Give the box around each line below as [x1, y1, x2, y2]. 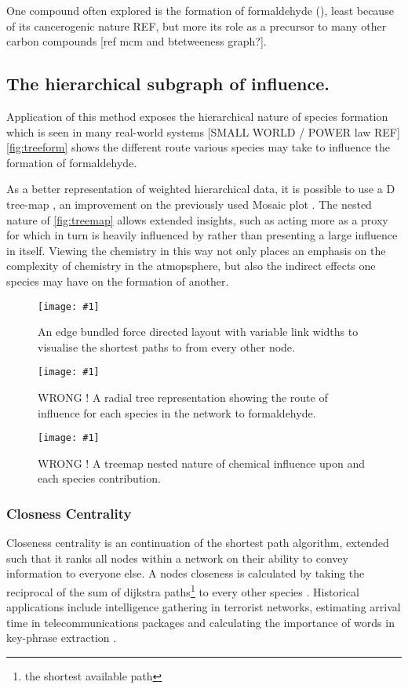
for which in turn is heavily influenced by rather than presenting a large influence [6, 227, 398, 243]
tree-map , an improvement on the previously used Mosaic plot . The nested [6, 195, 372, 212]
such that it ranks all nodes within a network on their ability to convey [6, 549, 348, 566]
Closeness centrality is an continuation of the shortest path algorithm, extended [6, 534, 389, 551]
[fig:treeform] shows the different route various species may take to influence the [6, 139, 390, 155]
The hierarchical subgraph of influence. [6, 71, 330, 96]
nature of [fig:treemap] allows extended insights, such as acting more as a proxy [6, 211, 388, 228]
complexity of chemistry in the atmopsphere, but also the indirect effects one [6, 257, 376, 274]
